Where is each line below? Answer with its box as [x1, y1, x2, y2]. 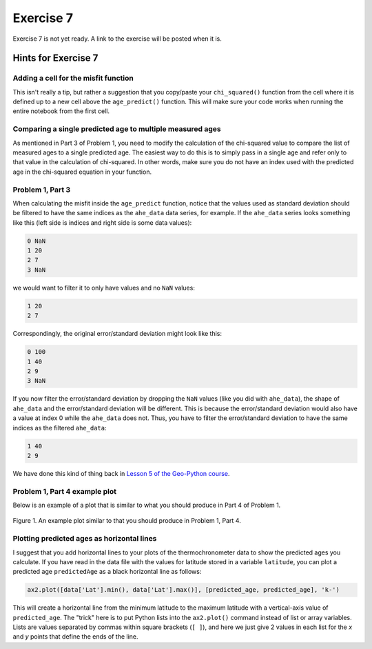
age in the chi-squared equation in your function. [12, 168, 152, 176]
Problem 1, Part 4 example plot [12, 486, 117, 496]
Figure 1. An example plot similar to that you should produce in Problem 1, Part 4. [12, 517, 241, 525]
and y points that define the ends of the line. [12, 632, 138, 641]
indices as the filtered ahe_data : [12, 423, 107, 432]
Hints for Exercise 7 [12, 52, 99, 64]
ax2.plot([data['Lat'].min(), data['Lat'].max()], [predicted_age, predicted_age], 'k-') [27, 586, 340, 594]
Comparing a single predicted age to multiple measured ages [12, 124, 221, 134]
